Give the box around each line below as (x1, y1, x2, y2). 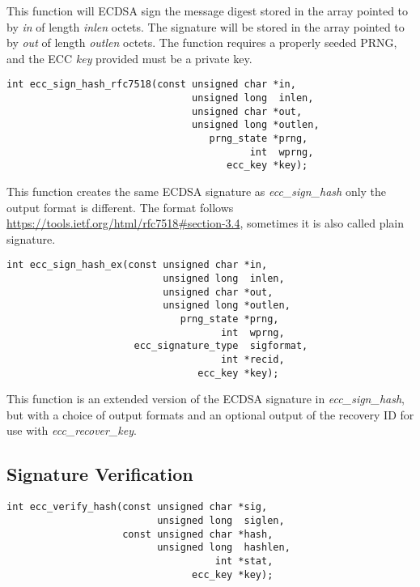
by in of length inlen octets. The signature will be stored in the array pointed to (6, 18, 405, 35)
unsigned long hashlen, (157, 542, 291, 554)
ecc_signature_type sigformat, (134, 340, 308, 352)
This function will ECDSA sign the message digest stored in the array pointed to (6, 2, 409, 19)
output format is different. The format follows (6, 198, 234, 215)
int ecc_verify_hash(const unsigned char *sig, (6, 501, 268, 513)
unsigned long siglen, (157, 514, 285, 526)
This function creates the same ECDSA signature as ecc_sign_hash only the (6, 182, 387, 199)
